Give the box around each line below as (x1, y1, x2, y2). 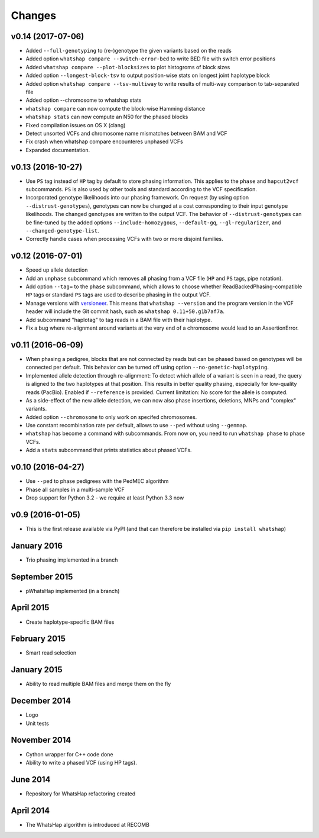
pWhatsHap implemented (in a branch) (25, 587, 120, 594)
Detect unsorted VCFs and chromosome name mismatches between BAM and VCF (25, 130, 227, 137)
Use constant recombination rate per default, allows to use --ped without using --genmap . (25, 422, 248, 429)
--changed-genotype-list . (25, 227, 99, 234)
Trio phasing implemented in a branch (25, 556, 118, 563)
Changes (11, 9, 56, 22)
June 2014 (11, 774, 51, 784)
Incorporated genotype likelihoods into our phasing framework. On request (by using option (25, 194, 249, 201)
